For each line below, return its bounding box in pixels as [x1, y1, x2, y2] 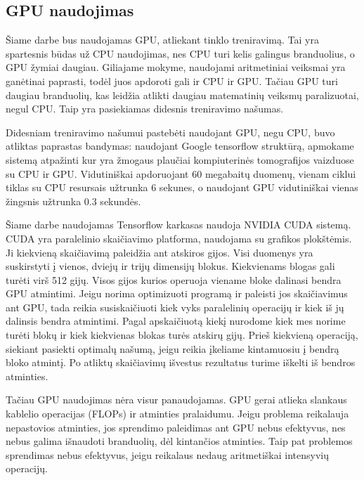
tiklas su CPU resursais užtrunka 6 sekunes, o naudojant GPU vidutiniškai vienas [6, 180, 358, 195]
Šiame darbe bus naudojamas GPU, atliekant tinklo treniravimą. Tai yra [6, 32, 319, 47]
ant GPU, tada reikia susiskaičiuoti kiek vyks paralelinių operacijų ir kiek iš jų [6, 299, 344, 314]
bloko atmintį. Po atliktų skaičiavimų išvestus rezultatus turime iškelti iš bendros [6, 355, 356, 370]
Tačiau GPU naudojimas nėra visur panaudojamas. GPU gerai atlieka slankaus [6, 392, 347, 407]
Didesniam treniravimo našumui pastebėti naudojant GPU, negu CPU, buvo [6, 124, 335, 139]
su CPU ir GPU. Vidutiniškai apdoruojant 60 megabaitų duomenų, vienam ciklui [6, 166, 356, 181]
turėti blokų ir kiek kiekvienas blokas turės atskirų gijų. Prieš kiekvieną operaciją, [6, 327, 358, 342]
